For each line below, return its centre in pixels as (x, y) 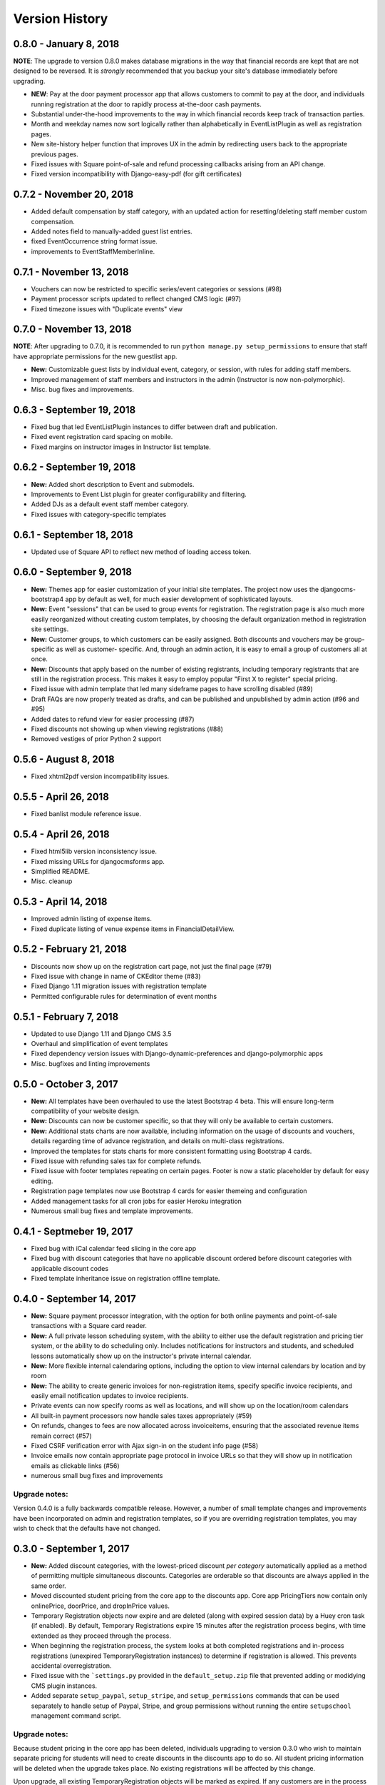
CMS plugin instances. (64, 1686)
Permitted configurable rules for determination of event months (124, 996)
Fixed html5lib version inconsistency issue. (94, 851)
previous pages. (55, 154)
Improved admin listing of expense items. (92, 919)
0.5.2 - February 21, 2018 (70, 949)
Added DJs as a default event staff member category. (110, 504)
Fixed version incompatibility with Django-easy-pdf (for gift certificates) (137, 174)
